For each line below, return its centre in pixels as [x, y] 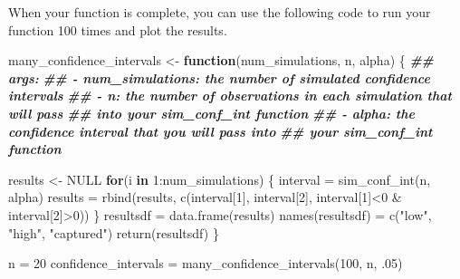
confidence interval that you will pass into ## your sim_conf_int [220, 131]
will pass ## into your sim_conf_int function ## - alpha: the [211, 113]
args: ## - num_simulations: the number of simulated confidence [219, 77]
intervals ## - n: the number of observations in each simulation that [230, 96]
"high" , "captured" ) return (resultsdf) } [114, 232]
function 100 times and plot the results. [118, 29]
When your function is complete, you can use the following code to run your [220, 12]
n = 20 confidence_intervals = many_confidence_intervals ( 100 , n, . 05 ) [206, 263]
